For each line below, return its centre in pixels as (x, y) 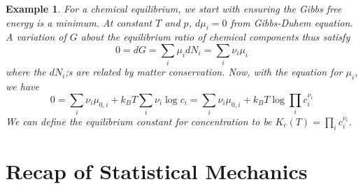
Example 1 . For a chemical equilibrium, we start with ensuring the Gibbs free (174, 8)
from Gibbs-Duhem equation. (292, 22)
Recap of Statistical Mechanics (157, 171)
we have (22, 86)
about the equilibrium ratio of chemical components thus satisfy (215, 37)
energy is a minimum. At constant (79, 22)
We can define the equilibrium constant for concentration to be (139, 121)
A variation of (36, 37)
